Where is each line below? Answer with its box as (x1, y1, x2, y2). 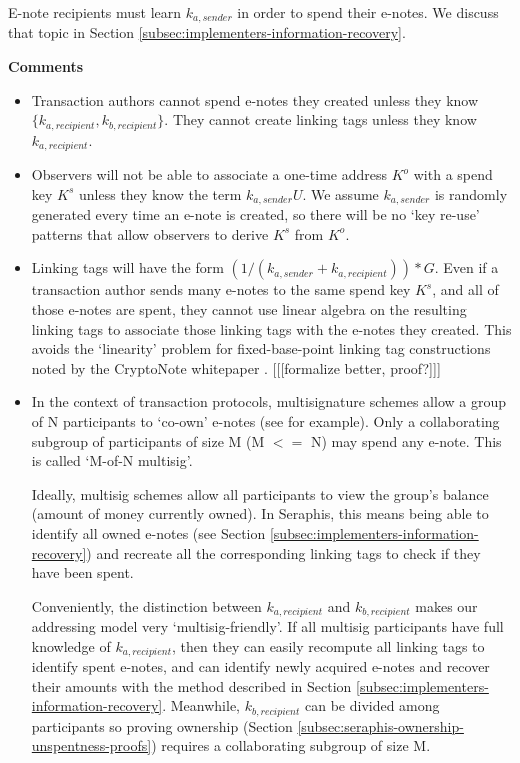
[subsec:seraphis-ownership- (297, 715, 464, 736)
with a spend (413, 164, 493, 185)
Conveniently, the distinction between (31, 595, 262, 616)
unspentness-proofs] (31, 735, 152, 756)
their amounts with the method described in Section (31, 675, 352, 696)
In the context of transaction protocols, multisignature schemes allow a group (31, 391, 506, 412)
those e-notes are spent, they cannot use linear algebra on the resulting (31, 298, 467, 319)
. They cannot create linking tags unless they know (164, 109, 477, 130)
